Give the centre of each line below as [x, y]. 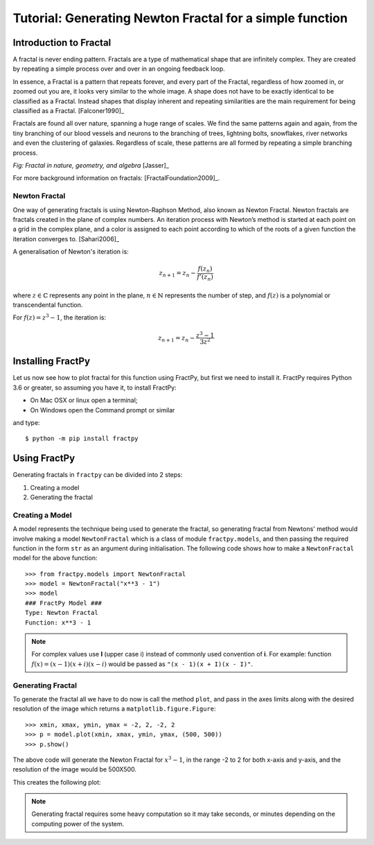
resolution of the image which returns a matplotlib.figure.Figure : [114, 709]
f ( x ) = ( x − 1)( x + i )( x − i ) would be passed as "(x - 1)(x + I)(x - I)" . [142, 664]
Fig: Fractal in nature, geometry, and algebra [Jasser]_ [91, 165]
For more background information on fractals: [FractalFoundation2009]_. [116, 178]
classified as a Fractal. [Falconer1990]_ [69, 111]
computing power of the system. [78, 824]
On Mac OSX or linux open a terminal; [84, 400]
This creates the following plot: [57, 782]
